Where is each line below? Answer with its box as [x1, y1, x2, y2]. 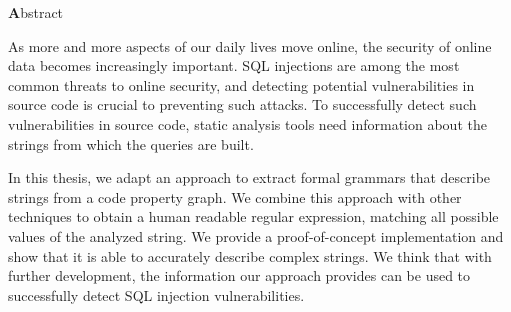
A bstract [8, 2, 64, 22]
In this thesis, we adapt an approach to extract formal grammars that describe [8, 167, 491, 188]
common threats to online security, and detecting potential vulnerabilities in [8, 74, 475, 95]
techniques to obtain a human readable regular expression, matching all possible [8, 206, 499, 227]
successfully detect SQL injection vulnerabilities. [8, 284, 305, 305]
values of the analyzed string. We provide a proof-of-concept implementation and [8, 225, 504, 246]
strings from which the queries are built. [8, 133, 254, 154]
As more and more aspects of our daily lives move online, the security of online [8, 35, 492, 56]
